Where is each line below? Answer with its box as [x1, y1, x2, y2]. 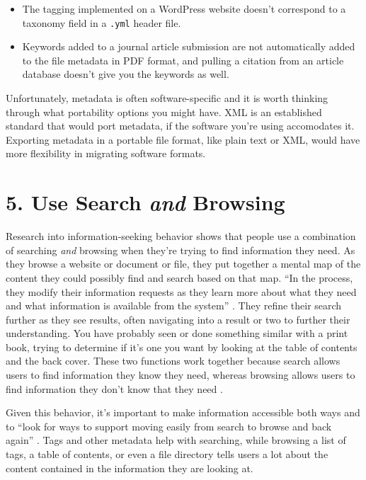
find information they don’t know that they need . [6, 381, 223, 396]
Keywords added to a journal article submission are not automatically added [22, 39, 355, 54]
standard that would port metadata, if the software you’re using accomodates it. [6, 118, 355, 133]
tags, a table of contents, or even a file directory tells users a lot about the [6, 447, 328, 462]
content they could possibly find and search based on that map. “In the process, [6, 270, 353, 285]
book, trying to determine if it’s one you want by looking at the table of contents [6, 339, 358, 354]
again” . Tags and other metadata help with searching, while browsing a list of [6, 433, 346, 447]
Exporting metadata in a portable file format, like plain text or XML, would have [6, 132, 360, 147]
